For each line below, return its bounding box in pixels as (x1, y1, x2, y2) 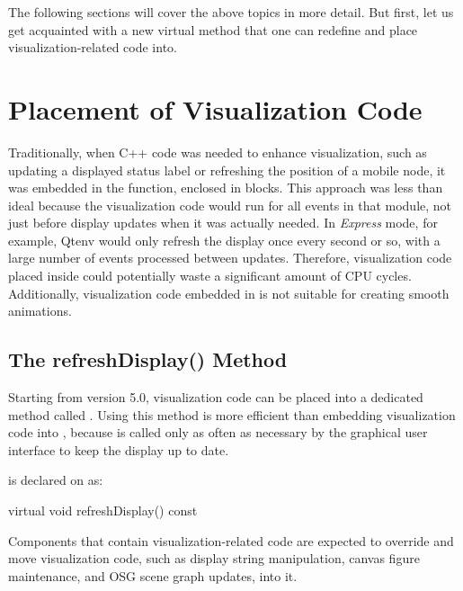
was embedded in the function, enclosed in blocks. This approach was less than (8, 178, 443, 197)
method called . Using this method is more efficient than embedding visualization (8, 405, 456, 424)
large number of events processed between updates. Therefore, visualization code (8, 248, 452, 267)
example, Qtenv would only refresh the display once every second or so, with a (8, 230, 441, 249)
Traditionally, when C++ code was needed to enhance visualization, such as (8, 142, 427, 161)
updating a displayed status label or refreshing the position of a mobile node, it (8, 160, 446, 179)
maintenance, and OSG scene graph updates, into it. (8, 566, 298, 585)
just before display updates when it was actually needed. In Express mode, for (8, 213, 438, 232)
